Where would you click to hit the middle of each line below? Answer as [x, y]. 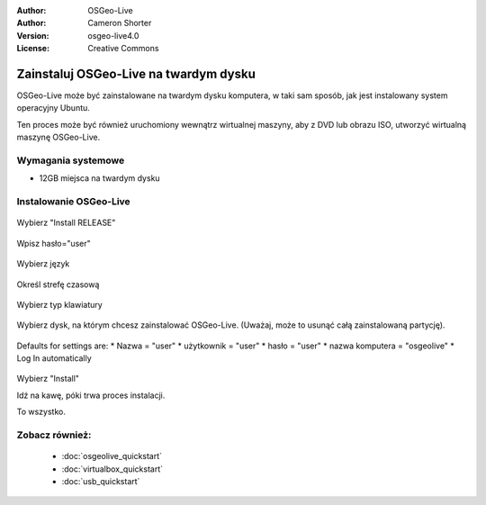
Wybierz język [43, 264]
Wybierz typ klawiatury [59, 304]
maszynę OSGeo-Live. [58, 137]
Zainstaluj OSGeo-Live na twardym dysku [136, 73]
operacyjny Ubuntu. [53, 108]
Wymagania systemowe [71, 160]
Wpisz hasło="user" [54, 243]
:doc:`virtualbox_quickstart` [112, 469]
